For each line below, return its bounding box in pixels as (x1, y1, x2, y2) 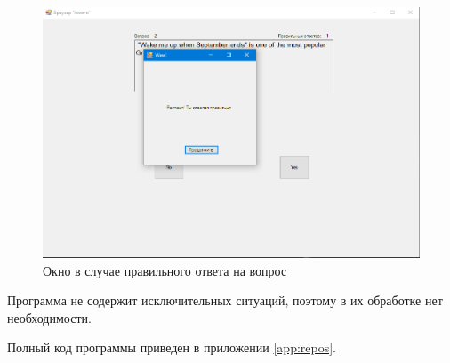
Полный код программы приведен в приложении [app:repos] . (7, 338, 336, 357)
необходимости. (7, 308, 92, 327)
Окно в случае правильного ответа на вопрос (43, 261, 287, 279)
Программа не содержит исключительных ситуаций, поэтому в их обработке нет (7, 291, 443, 310)
